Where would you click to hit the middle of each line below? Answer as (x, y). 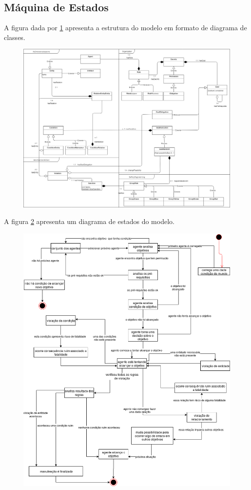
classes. (15, 37)
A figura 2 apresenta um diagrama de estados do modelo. (89, 221)
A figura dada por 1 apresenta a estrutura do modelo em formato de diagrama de (125, 28)
